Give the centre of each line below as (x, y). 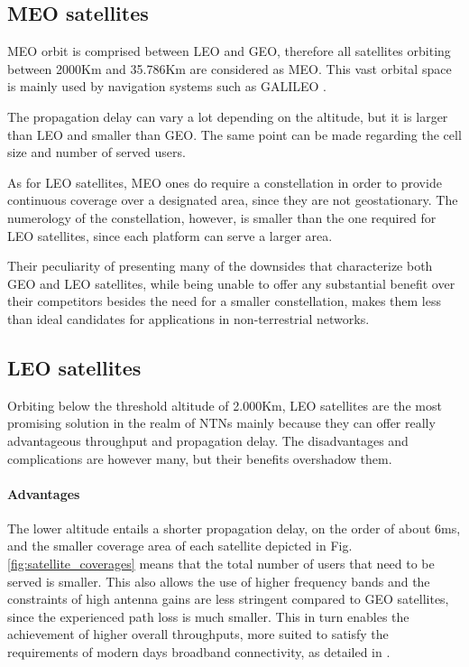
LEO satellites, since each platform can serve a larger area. (170, 235)
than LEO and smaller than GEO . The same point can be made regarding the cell (234, 134)
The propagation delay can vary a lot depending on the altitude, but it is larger (228, 116)
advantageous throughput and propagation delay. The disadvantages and (208, 440)
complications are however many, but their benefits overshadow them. (200, 458)
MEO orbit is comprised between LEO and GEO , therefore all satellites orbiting (229, 51)
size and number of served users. (97, 152)
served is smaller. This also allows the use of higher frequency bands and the (219, 581)
